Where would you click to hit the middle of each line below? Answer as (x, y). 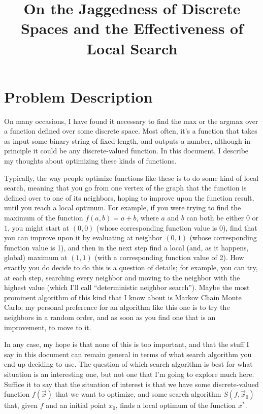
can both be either (215, 218)
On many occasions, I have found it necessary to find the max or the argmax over (131, 121)
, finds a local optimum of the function (176, 405)
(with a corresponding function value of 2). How (169, 257)
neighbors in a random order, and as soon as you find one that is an (110, 317)
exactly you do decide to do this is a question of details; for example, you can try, (131, 267)
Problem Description (78, 96)
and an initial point (76, 405)
